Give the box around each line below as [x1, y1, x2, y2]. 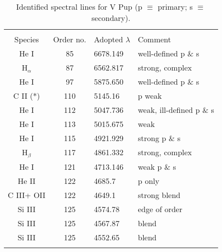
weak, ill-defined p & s [138, 104, 214, 115]
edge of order [138, 203, 183, 215]
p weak [138, 90, 162, 101]
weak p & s [138, 161, 176, 172]
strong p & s [138, 132, 181, 144]
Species [14, 34, 39, 45]
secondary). [92, 12, 130, 23]
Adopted [94, 34, 123, 45]
